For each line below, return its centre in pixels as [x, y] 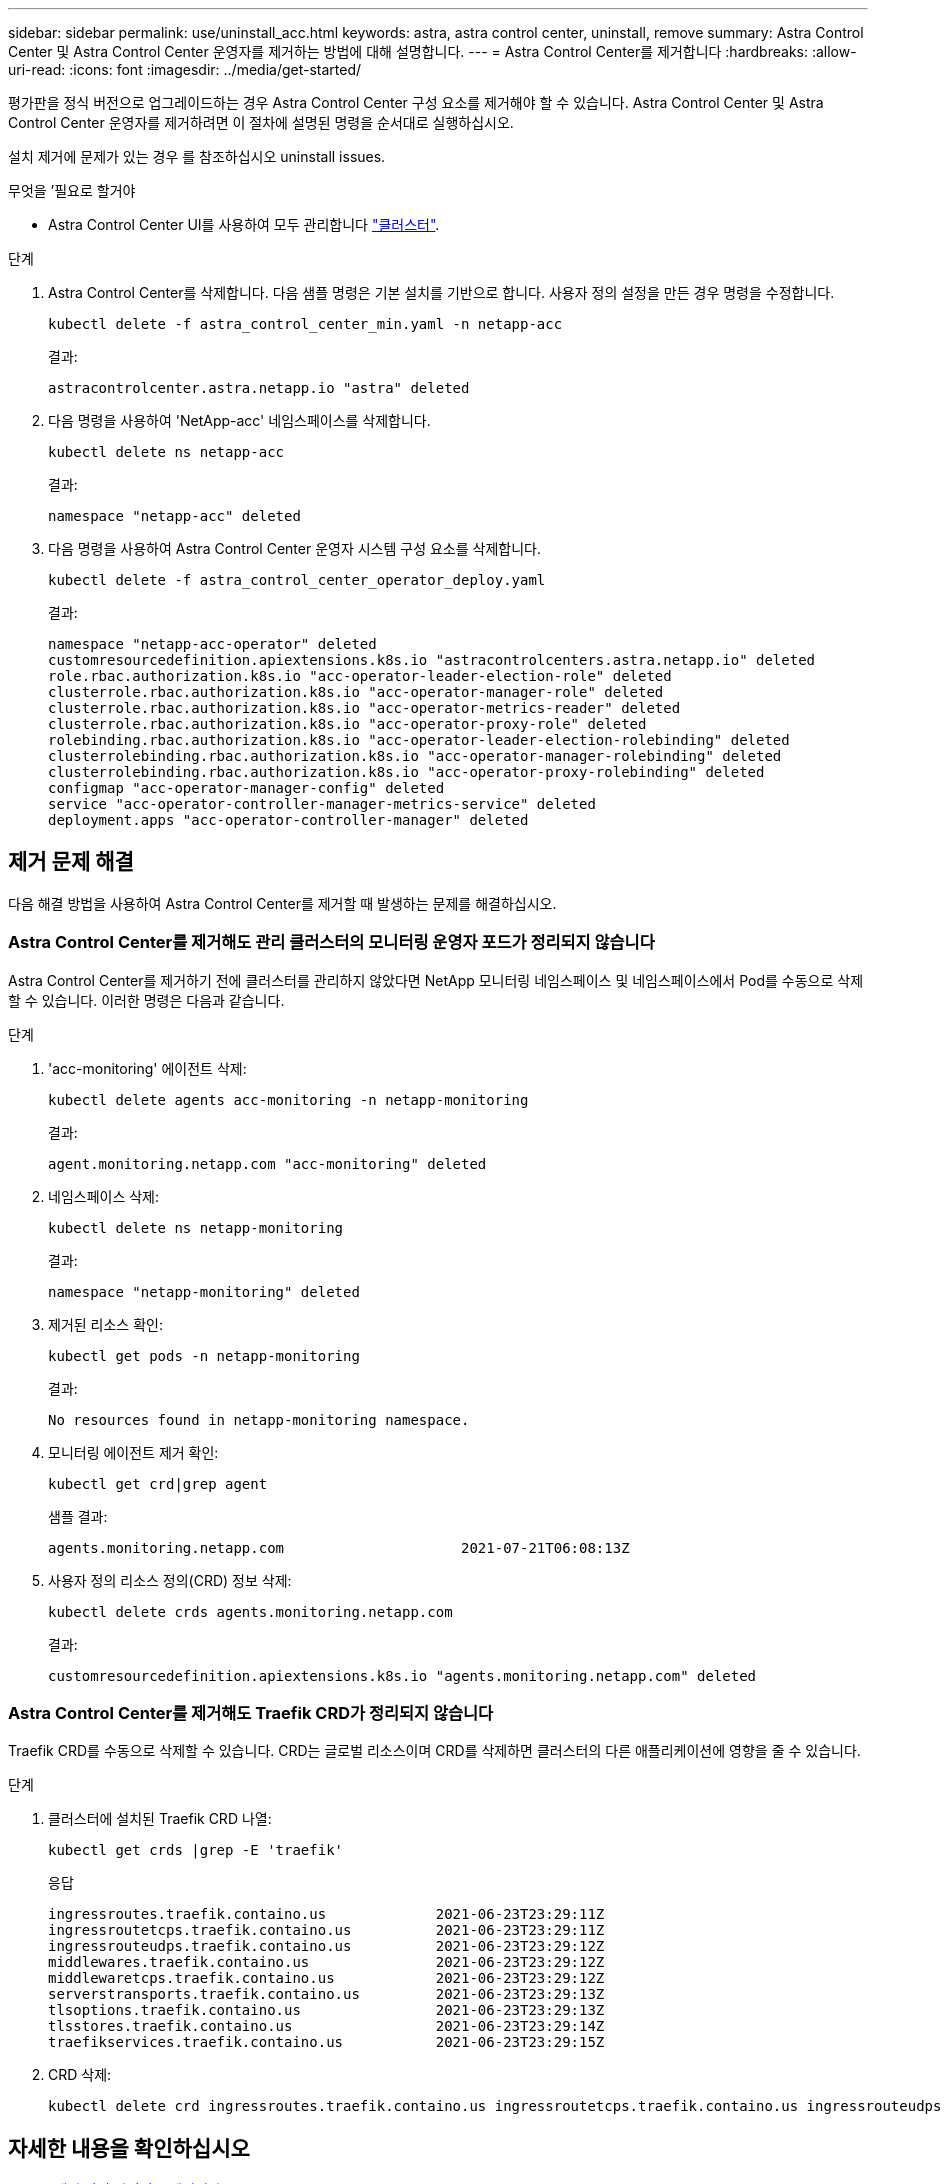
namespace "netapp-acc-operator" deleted [212, 644]
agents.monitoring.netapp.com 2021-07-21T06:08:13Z [339, 1547]
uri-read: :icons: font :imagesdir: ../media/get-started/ [185, 69]
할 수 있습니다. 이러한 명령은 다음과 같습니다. [146, 1000]
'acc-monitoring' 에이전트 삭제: [147, 1068]
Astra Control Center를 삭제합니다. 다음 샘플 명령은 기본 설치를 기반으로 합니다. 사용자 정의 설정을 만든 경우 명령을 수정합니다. [441, 292]
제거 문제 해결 [71, 862]
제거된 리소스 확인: [105, 1324]
